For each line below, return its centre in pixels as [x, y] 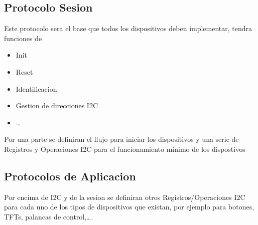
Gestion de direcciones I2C [57, 105]
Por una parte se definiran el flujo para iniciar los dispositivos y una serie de [121, 139]
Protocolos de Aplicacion [70, 176]
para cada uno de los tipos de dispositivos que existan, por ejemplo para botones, [129, 207]
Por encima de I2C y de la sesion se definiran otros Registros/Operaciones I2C [125, 197]
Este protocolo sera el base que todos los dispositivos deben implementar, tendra [128, 28]
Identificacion [36, 88]
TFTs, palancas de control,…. [49, 216]
